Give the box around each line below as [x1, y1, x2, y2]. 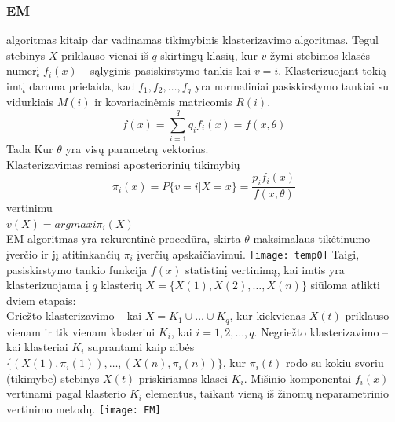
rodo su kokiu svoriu [286, 354, 384, 371]
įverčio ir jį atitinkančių [6, 245, 120, 262]
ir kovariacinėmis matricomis [94, 94, 232, 110]
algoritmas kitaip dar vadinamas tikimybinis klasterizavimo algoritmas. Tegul [6, 31, 379, 48]
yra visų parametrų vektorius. [65, 141, 209, 157]
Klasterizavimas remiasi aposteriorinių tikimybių [6, 156, 240, 172]
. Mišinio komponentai [243, 369, 352, 386]
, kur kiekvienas [229, 307, 306, 324]
